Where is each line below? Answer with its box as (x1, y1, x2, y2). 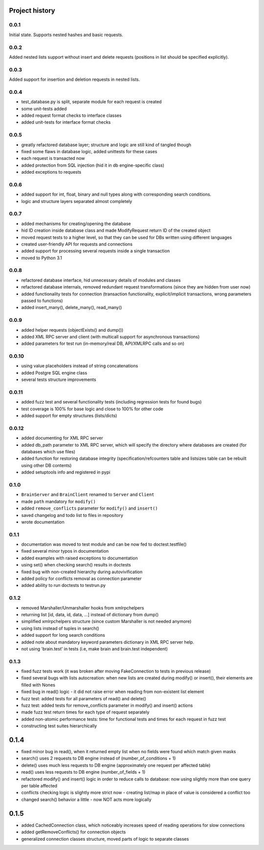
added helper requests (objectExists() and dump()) (21, 327, 124, 333)
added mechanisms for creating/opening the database (21, 221, 131, 226)
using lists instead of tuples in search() (21, 625, 100, 631)
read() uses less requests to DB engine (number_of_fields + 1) (21, 769, 146, 775)
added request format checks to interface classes (21, 112, 122, 118)
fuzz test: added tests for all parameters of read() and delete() (21, 695, 147, 701)
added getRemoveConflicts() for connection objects (21, 829, 126, 835)
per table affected (21, 783, 58, 789)
